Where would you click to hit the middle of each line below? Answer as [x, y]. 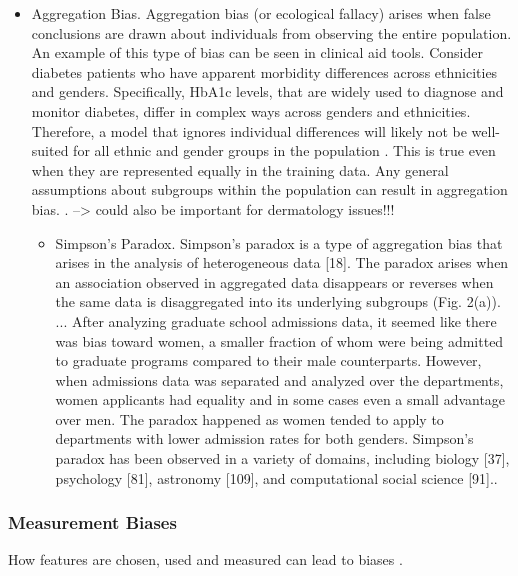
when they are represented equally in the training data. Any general [240, 169]
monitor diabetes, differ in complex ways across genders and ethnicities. [251, 110]
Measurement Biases [92, 522]
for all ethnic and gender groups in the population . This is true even [284, 150]
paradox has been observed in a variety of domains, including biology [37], [282, 458]
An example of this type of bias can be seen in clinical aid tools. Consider [257, 52]
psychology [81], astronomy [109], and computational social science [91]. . [276, 477]
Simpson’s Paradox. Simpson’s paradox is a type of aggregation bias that [279, 242]
